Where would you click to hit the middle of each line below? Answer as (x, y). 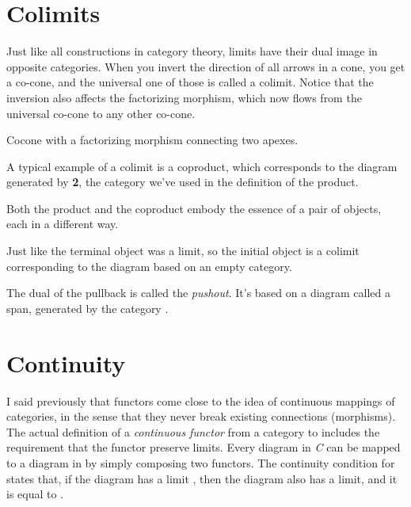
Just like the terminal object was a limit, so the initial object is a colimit (183, 251)
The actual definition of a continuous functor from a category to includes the (193, 431)
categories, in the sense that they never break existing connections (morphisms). (201, 416)
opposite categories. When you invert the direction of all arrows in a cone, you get (206, 66)
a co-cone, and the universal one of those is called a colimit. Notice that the (190, 82)
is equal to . (35, 494)
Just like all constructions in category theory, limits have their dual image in (192, 51)
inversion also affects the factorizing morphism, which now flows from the (184, 97)
